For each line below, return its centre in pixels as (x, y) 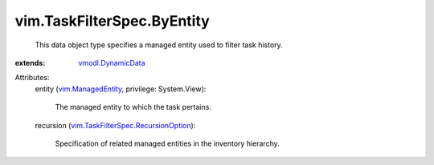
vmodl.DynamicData (112, 62)
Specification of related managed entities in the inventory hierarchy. (168, 143)
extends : (30, 62)
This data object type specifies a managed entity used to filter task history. (159, 45)
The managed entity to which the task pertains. (133, 107)
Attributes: (32, 78)
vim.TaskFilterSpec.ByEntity (113, 21)
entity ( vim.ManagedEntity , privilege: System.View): (121, 89)
